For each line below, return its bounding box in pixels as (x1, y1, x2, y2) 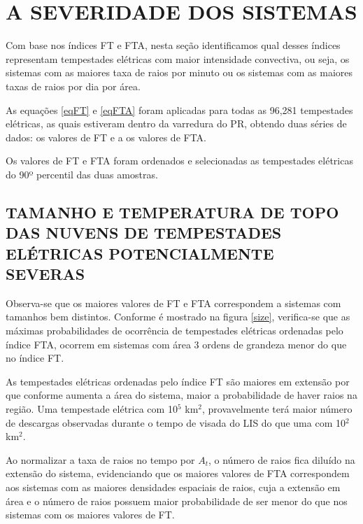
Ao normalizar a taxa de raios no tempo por (6, 452, 195, 467)
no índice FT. (6, 350, 64, 365)
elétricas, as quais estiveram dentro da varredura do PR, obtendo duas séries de (6, 116, 347, 131)
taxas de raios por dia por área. (6, 78, 141, 93)
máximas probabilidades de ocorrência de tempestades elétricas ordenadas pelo (6, 323, 343, 338)
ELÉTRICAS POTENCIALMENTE (6, 242, 274, 264)
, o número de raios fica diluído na (208, 452, 355, 467)
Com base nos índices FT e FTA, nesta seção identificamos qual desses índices (6, 38, 341, 52)
